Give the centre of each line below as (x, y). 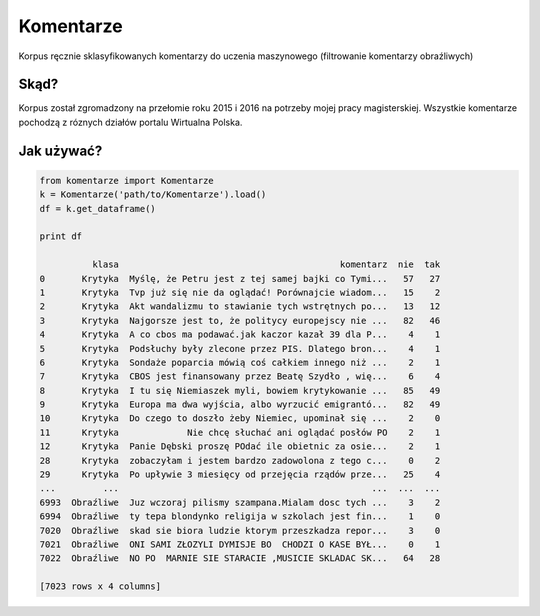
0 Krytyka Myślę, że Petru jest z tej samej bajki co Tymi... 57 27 (240, 278)
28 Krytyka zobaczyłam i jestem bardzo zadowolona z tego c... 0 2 (240, 460)
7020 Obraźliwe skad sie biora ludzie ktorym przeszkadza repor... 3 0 (240, 530)
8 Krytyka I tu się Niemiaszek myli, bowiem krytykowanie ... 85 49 (240, 390)
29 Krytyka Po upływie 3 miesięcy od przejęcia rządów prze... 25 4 (240, 474)
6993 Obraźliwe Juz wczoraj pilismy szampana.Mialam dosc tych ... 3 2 (240, 502)
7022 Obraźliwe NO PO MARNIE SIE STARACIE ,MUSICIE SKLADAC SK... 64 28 (240, 558)
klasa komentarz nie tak (266, 264)
